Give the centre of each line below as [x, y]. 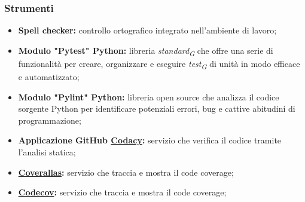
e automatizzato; [49, 77]
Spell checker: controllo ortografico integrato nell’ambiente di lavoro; [147, 30]
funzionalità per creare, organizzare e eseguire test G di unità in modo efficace [159, 64]
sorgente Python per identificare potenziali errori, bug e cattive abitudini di [157, 108]
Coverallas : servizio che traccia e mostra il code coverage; [126, 172]
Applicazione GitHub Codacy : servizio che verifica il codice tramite [150, 140]
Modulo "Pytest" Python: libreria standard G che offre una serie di [146, 51]
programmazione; [50, 120]
